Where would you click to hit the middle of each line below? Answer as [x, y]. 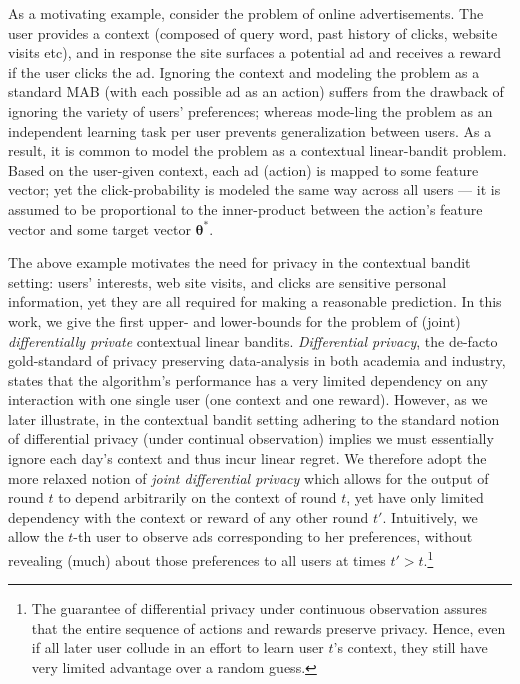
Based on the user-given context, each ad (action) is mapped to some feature [243, 169]
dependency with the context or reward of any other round [188, 516]
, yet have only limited [415, 497]
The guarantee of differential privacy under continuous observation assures [259, 608]
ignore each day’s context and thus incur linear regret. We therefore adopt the [247, 458]
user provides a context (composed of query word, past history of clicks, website [253, 32]
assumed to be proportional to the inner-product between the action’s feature [245, 208]
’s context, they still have [410, 647]
